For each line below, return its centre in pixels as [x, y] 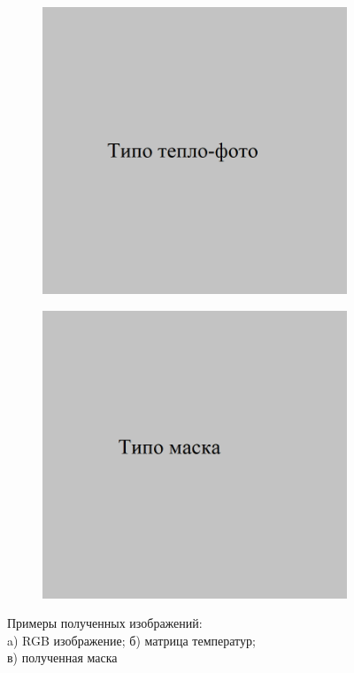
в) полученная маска [62, 658]
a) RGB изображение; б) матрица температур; [131, 640]
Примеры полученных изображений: [105, 623]
